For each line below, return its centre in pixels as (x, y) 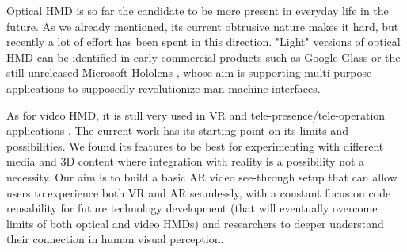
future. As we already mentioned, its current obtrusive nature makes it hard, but (203, 26)
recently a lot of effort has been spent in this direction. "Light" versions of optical (203, 42)
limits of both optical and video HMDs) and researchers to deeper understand (195, 223)
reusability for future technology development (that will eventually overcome (192, 208)
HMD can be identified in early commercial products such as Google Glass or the (203, 57)
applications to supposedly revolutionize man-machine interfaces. (164, 88)
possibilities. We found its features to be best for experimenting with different (195, 145)
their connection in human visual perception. (115, 239)
